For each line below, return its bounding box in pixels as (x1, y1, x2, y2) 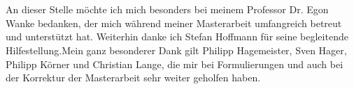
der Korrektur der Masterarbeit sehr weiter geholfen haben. (6, 70, 261, 85)
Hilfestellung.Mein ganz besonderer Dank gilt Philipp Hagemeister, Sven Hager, (6, 42, 347, 57)
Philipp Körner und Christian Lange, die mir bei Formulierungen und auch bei (6, 56, 344, 71)
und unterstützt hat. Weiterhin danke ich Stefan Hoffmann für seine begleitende (6, 29, 348, 44)
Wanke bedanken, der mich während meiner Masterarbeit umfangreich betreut (6, 15, 342, 30)
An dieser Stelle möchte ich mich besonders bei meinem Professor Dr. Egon (6, 2, 329, 17)
